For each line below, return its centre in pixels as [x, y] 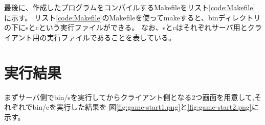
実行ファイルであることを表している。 [111, 37]
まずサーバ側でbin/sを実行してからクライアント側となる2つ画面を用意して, [129, 97]
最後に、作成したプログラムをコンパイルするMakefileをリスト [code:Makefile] [130, 7]
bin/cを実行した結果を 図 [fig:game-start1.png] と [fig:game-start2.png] [142, 107]
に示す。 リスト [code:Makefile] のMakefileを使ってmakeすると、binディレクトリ [132, 17]
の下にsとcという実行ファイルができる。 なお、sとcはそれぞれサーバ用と [126, 27]
